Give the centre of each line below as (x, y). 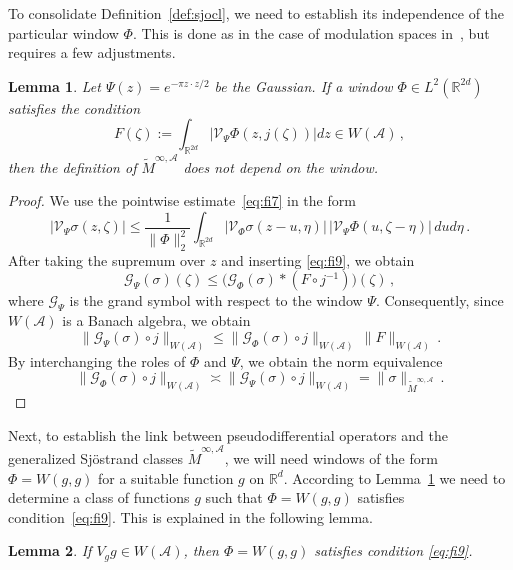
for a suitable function (165, 477)
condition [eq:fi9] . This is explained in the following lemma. (190, 516)
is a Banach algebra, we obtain (156, 320)
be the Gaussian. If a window (303, 85)
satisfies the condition (74, 107)
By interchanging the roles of (97, 360)
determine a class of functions (99, 497)
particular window (63, 32)
